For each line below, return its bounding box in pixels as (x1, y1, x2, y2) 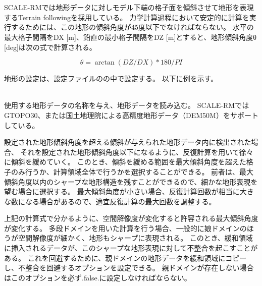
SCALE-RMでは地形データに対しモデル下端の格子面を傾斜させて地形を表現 (4, 2, 254, 13)
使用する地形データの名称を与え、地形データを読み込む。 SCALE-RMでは (4, 100, 249, 110)
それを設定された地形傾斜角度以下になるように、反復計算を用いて (20, 146, 239, 157)
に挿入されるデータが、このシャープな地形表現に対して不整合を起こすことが (4, 243, 258, 253)
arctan (94, 59, 115, 67)
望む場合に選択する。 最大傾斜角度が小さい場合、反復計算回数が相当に (4, 186, 240, 197)
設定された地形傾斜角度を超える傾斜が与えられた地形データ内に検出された (4, 137, 251, 147)
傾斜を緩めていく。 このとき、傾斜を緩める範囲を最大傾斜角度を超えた (11, 156, 246, 167)
